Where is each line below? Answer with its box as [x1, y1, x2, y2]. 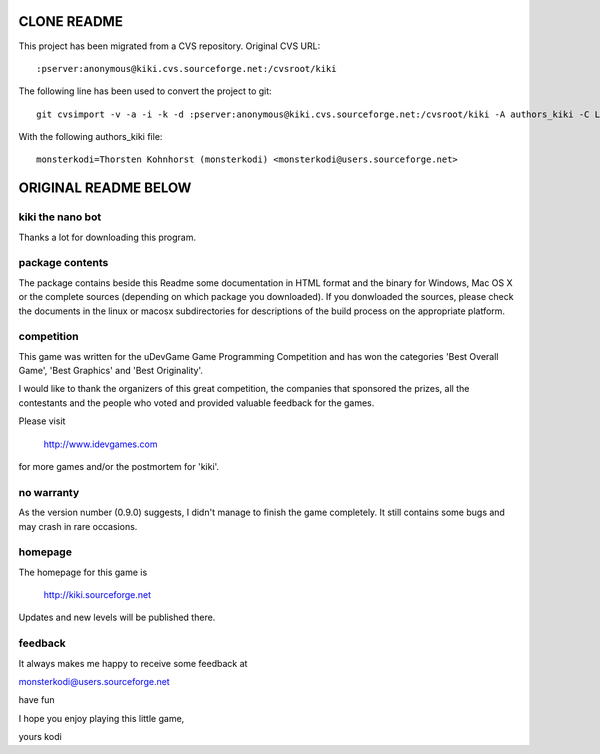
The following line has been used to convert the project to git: [18, 85, 272, 97]
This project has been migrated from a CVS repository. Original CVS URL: [18, 40, 321, 52]
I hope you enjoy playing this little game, [18, 712, 185, 724]
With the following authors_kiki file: [18, 131, 163, 143]
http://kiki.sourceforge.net [43, 589, 152, 601]
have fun [18, 694, 55, 706]
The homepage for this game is [18, 566, 148, 578]
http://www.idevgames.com [43, 438, 158, 450]
